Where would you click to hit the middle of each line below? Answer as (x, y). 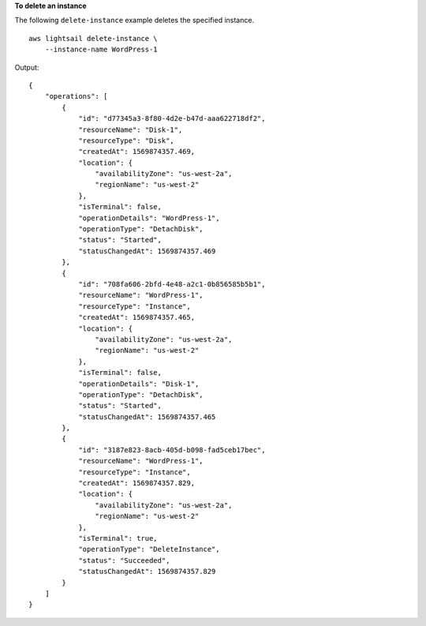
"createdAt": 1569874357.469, (137, 152)
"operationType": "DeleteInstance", (149, 549)
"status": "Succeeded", (124, 560)
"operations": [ (76, 96)
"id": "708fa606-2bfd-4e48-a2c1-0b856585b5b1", (172, 284)
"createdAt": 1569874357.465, (137, 317)
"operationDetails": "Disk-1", (139, 384)
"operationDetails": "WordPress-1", (149, 218)
